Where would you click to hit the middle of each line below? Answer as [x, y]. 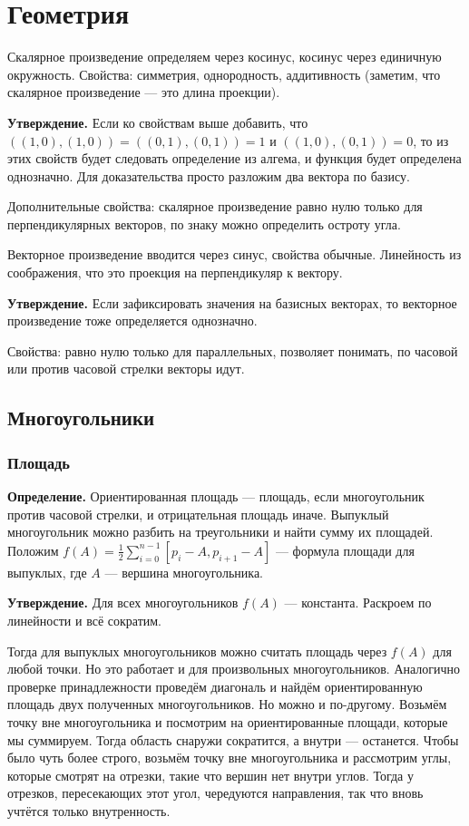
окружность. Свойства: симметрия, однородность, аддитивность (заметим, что [224, 74]
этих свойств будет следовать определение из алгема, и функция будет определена [234, 158]
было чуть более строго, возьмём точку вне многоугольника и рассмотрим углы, [230, 758]
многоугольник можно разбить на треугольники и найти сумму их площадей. [220, 532]
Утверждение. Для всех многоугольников [123, 602]
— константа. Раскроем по [358, 602]
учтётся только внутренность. [89, 810]
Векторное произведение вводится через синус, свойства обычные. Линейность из [234, 254]
